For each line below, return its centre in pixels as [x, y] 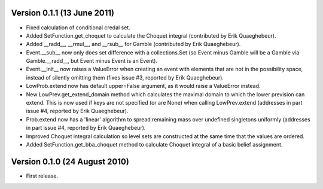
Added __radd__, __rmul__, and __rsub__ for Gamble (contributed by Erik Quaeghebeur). [133, 44]
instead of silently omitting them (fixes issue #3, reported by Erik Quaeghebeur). [125, 77]
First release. [42, 176]
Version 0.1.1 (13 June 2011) [63, 13]
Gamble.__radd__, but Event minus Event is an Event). [92, 61]
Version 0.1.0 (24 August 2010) [70, 161]
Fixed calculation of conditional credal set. [78, 28]
